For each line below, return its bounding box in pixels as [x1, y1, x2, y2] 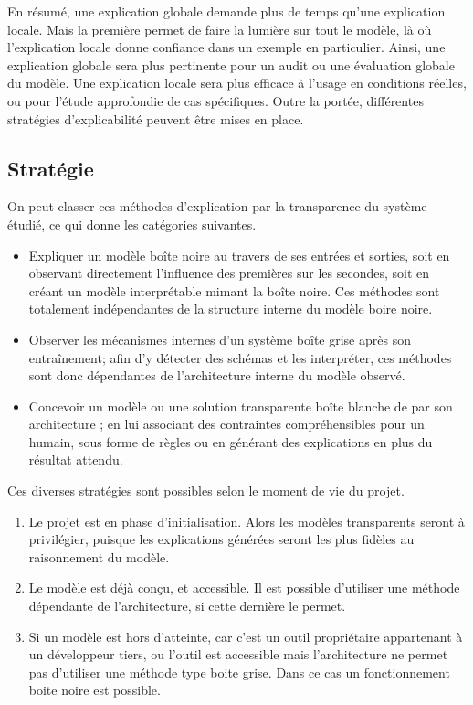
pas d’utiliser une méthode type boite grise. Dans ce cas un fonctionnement [28, 662, 450, 681]
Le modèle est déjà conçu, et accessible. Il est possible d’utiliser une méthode [28, 578, 460, 597]
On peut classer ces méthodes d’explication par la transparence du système [7, 197, 427, 216]
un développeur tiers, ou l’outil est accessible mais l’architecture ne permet [28, 645, 448, 664]
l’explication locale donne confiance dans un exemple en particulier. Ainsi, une [7, 37, 446, 57]
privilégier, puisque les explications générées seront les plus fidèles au [28, 529, 415, 549]
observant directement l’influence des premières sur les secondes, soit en [28, 263, 430, 283]
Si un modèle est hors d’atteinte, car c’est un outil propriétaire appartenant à [28, 626, 463, 646]
